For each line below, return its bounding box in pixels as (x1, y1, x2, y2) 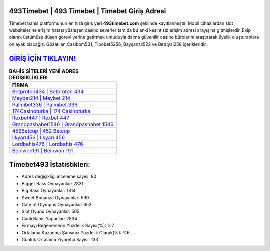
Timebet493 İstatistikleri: (9, 160, 90, 169)
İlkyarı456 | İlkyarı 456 (12, 134, 65, 141)
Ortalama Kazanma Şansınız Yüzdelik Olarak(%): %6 (21, 229, 130, 235)
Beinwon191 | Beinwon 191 (12, 147, 73, 154)
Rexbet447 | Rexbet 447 (12, 114, 70, 121)
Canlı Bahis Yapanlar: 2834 (21, 215, 77, 221)
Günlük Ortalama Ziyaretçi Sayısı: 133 (21, 237, 98, 242)
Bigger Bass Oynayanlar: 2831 (21, 180, 84, 186)
